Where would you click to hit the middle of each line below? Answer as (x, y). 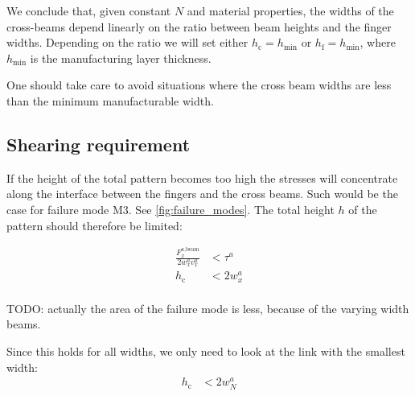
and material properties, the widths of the (290, 10)
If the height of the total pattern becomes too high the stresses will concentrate (202, 177)
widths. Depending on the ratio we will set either (127, 42)
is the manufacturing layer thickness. (121, 58)
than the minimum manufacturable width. (110, 100)
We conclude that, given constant (89, 10)
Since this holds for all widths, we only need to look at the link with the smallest (206, 351)
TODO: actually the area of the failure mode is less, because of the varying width (208, 308)
